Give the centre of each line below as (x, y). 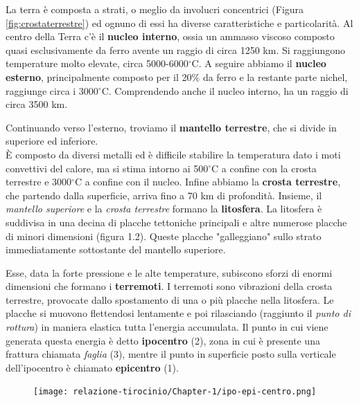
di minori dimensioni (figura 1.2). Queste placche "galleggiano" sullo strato (164, 236)
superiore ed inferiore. (52, 141)
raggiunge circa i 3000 (52, 90)
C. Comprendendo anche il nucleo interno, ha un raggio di (225, 90)
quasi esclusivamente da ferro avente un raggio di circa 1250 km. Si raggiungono (176, 49)
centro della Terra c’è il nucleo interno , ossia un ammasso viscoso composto (170, 36)
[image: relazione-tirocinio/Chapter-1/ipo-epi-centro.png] (175, 392)
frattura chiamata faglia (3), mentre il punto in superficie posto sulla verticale (171, 354)
